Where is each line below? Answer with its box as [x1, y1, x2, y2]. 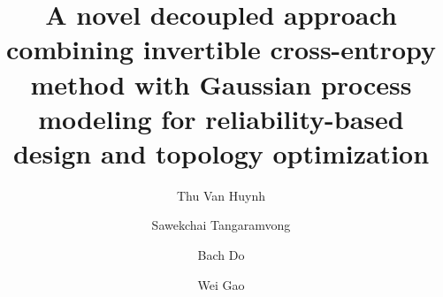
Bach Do [197, 246, 245, 264]
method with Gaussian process [30, 65, 412, 102]
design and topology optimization [12, 134, 430, 171]
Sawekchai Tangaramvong [151, 216, 291, 234]
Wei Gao [197, 275, 245, 293]
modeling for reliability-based [38, 100, 404, 136]
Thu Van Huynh [177, 186, 265, 204]
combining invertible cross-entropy [6, 31, 436, 67]
